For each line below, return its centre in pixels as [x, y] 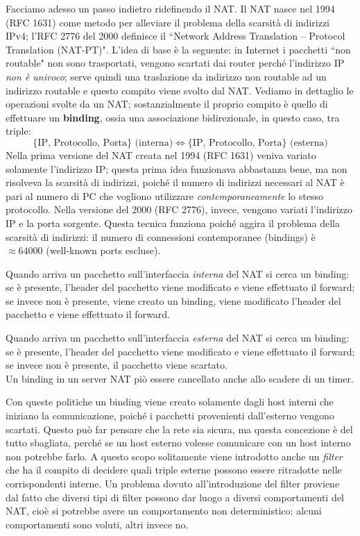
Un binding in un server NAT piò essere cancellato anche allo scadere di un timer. [180, 378]
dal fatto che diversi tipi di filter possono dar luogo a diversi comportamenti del [175, 497]
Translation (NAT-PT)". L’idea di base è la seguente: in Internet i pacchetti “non [178, 49]
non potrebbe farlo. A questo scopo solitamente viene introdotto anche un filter [174, 456]
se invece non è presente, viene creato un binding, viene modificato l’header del [173, 300]
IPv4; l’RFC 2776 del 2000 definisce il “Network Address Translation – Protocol [175, 36]
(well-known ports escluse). [103, 250]
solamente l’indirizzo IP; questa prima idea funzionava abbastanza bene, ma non [177, 168]
